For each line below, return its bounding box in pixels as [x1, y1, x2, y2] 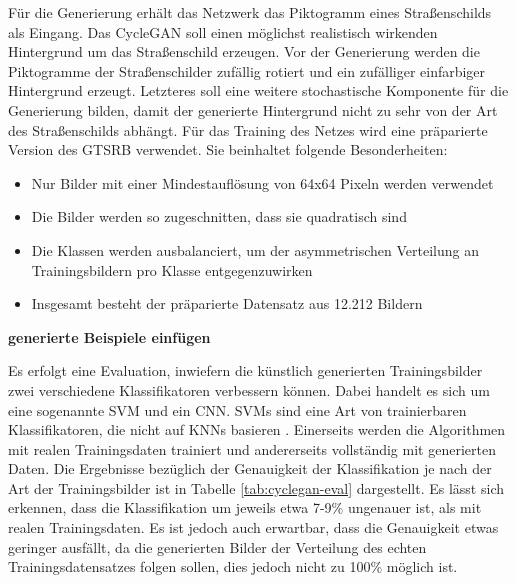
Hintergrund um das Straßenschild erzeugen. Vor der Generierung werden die [8, 41, 480, 62]
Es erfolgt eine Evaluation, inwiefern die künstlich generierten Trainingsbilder [8, 360, 483, 381]
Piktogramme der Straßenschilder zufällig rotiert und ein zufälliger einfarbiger [8, 60, 486, 81]
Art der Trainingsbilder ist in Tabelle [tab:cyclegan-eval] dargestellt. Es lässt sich [8, 477, 504, 498]
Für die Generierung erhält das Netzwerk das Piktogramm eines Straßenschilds [8, 2, 492, 22]
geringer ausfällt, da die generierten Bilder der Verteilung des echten [8, 536, 427, 557]
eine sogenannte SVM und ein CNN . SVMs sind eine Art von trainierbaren [8, 399, 467, 420]
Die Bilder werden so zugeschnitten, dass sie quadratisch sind [31, 206, 407, 227]
